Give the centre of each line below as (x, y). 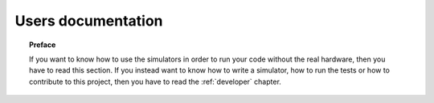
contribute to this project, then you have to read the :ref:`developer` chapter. (155, 81)
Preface (43, 45)
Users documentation (89, 21)
